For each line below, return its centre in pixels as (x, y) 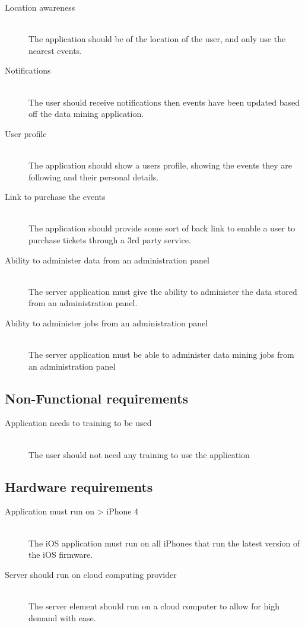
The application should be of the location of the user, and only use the (157, 39)
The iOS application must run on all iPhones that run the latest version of (164, 543)
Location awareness (40, 7)
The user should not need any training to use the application (139, 454)
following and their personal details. (94, 177)
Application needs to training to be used (78, 423)
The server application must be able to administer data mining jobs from (161, 355)
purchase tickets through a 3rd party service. (110, 239)
